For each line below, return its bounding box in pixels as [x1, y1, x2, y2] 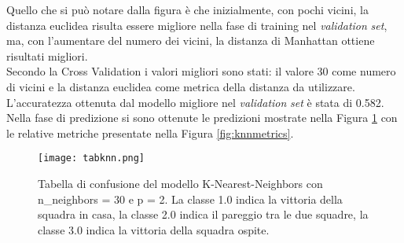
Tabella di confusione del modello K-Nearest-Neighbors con [38, 175, 323, 191]
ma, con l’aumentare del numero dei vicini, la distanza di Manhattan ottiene [6, 32, 375, 49]
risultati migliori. [6, 47, 88, 64]
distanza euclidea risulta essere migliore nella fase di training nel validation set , [6, 17, 387, 33]
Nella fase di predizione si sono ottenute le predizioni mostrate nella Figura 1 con [6, 109, 398, 126]
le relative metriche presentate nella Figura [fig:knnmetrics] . [6, 124, 294, 141]
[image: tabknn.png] [38, 153, 145, 164]
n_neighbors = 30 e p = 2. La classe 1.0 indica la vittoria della [38, 190, 343, 207]
